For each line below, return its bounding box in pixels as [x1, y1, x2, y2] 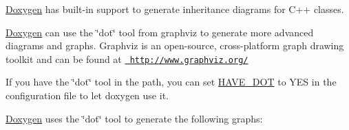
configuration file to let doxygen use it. [6, 88, 169, 103]
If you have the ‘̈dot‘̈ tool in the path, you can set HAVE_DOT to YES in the [6, 75, 337, 89]
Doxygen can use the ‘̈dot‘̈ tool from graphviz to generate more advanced [6, 25, 314, 39]
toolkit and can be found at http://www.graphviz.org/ [6, 51, 248, 66]
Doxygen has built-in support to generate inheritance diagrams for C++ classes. [6, 2, 344, 16]
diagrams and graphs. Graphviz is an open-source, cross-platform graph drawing [6, 38, 344, 53]
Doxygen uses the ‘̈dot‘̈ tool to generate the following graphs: [6, 111, 263, 125]
